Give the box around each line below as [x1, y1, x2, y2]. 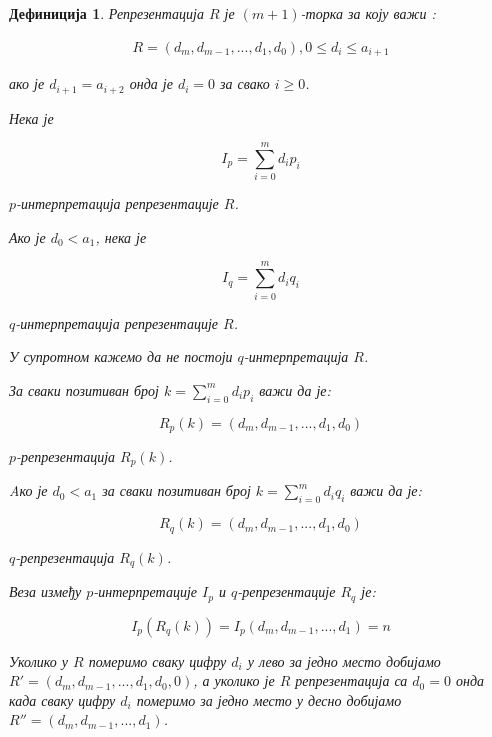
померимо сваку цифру [88, 650, 227, 671]
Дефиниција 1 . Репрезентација [9, 3, 204, 23]
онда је [129, 73, 173, 94]
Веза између [9, 581, 82, 602]
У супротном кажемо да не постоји [9, 346, 233, 367]
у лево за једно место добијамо [247, 650, 441, 671]
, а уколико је [193, 670, 275, 691]
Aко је [9, 480, 48, 501]
